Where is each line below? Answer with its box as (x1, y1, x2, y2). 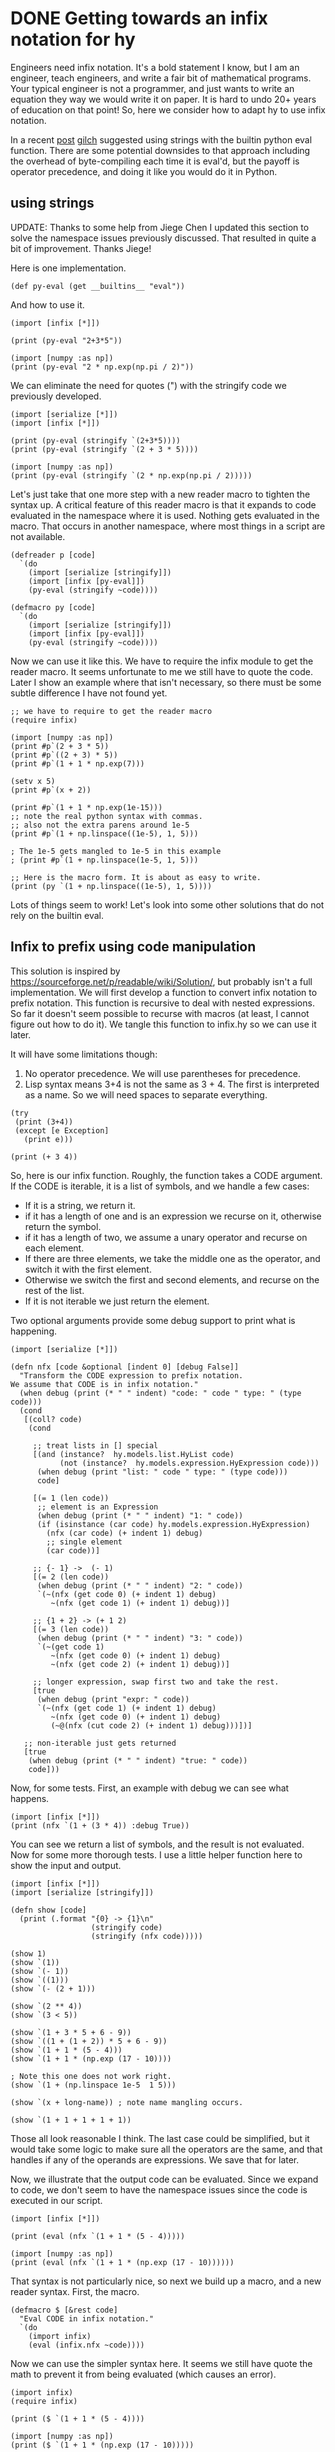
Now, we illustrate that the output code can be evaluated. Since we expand (10, 2173, 319, 2185)
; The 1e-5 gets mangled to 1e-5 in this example (10, 846, 222, 856)
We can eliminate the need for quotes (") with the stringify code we (10, 379, 287, 391)
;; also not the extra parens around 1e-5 (10, 820, 190, 830)
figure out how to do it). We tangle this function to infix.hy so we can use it (10, 1018, 317, 1030)
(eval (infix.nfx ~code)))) (28, 2340, 145, 2350)
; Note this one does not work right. (10, 2071, 172, 2081)
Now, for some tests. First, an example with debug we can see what (10, 1782, 290, 1794)
